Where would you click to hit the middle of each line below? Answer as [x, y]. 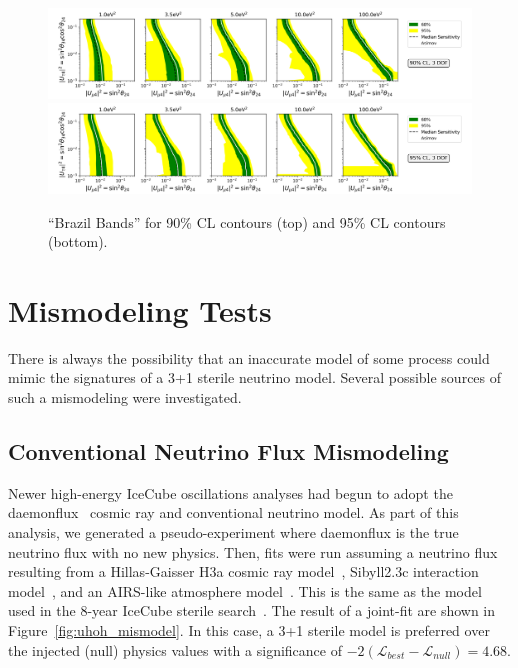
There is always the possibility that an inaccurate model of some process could [249, 357]
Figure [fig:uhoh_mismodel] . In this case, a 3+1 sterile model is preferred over [249, 629]
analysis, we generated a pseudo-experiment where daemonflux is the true [233, 532]
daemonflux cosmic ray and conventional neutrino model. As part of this [233, 512]
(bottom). [78, 241]
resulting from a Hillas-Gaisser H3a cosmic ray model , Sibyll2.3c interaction [243, 571]
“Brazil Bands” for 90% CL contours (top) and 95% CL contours [247, 221]
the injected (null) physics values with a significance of [175, 649]
